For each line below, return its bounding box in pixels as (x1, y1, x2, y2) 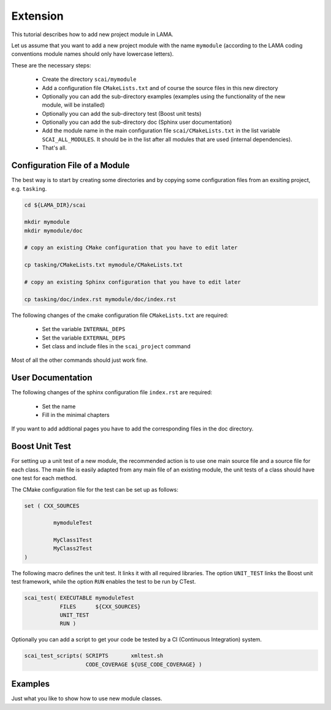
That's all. (42, 144, 67, 151)
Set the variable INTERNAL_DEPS (42, 326, 126, 333)
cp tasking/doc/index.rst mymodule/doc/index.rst (24, 296, 177, 303)
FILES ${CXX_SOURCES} (59, 603, 141, 610)
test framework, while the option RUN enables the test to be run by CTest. (11, 578, 196, 586)
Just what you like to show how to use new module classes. (11, 695, 162, 702)
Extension (11, 9, 64, 23)
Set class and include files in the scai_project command (42, 342, 191, 349)
